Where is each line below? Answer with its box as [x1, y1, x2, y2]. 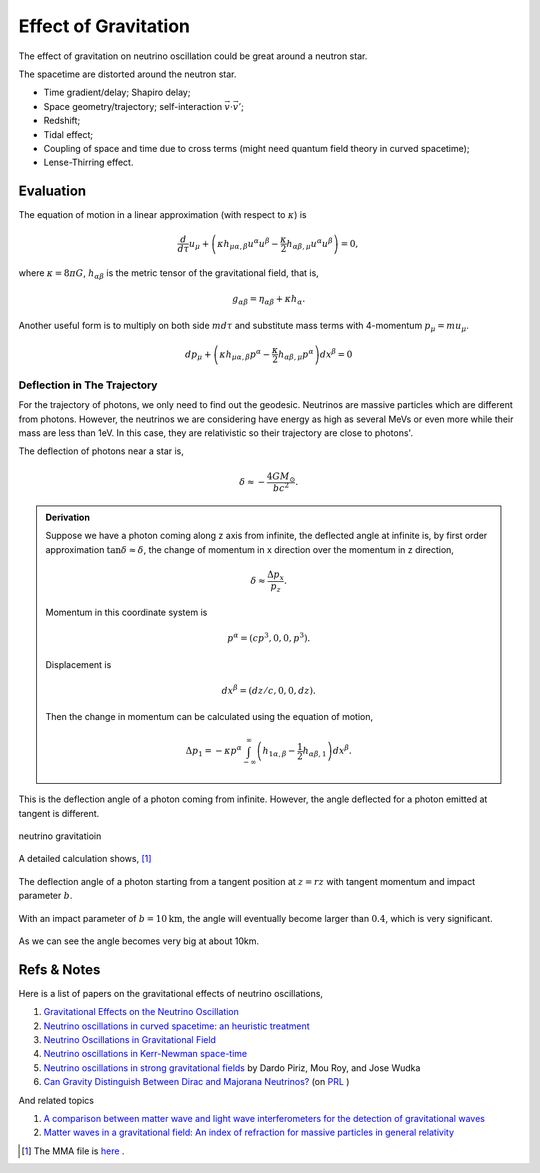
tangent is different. [18, 807, 100, 819]
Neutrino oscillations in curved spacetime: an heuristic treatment [43, 1020, 310, 1032]
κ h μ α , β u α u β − [216, 236, 279, 252]
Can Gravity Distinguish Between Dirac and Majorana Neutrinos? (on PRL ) [43, 1076, 350, 1088]
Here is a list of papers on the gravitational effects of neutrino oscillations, [18, 987, 324, 999]
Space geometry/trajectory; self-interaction [43, 100, 223, 112]
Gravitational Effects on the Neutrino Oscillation [43, 1006, 240, 1018]
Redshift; [43, 115, 81, 127]
